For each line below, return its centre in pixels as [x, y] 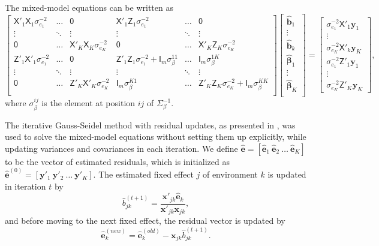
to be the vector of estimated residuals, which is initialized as [117, 161]
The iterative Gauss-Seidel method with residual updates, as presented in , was [150, 124]
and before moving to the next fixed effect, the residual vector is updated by [145, 220]
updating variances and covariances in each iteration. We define [121, 148]
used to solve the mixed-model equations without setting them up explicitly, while [156, 136]
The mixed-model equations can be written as [89, 7]
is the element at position [88, 103]
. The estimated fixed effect [143, 174]
